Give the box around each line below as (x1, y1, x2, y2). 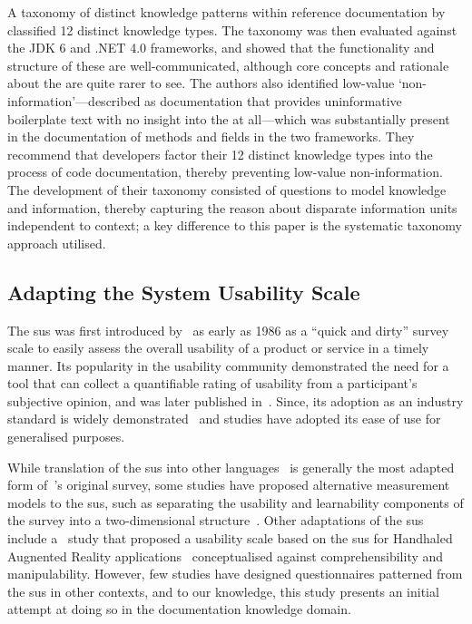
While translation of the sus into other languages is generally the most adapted (7, 457, 455, 476)
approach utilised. (7, 233, 106, 252)
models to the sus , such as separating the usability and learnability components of (7, 492, 464, 512)
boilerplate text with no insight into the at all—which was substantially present (7, 109, 450, 128)
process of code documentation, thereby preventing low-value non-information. (7, 162, 443, 181)
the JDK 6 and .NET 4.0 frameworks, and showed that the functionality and (7, 38, 435, 57)
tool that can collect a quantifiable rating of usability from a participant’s (7, 374, 418, 393)
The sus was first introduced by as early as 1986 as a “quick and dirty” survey (7, 320, 449, 339)
